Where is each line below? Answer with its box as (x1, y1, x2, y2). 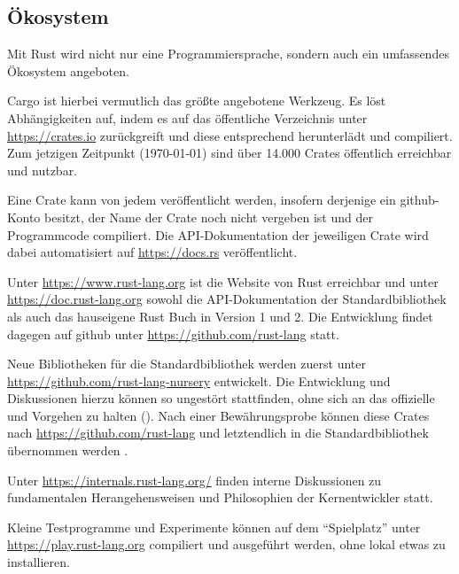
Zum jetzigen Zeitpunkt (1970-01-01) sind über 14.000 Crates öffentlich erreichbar (7, 143, 452, 162)
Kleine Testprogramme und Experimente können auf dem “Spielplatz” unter (7, 517, 421, 536)
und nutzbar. (7, 160, 78, 179)
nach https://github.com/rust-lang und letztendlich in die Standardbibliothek (7, 423, 429, 442)
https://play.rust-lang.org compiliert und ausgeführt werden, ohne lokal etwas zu (7, 535, 446, 554)
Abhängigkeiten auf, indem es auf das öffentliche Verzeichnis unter (7, 108, 368, 127)
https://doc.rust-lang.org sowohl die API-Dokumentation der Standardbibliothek (7, 290, 447, 308)
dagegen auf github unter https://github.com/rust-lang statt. (7, 324, 339, 343)
